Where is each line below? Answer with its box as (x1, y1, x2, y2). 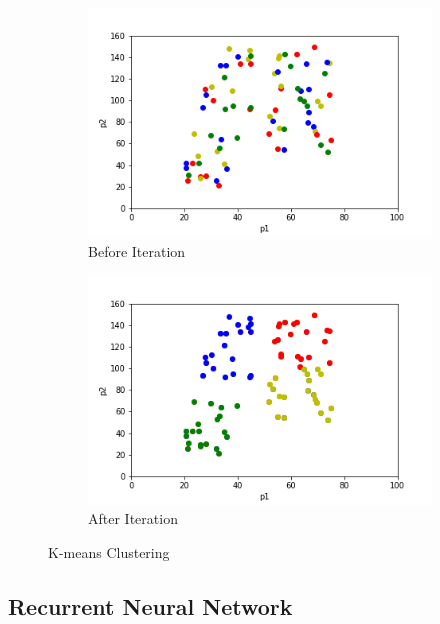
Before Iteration (88, 240, 186, 261)
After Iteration (88, 508, 178, 529)
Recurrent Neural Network (8, 591, 293, 622)
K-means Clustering (48, 542, 170, 563)
